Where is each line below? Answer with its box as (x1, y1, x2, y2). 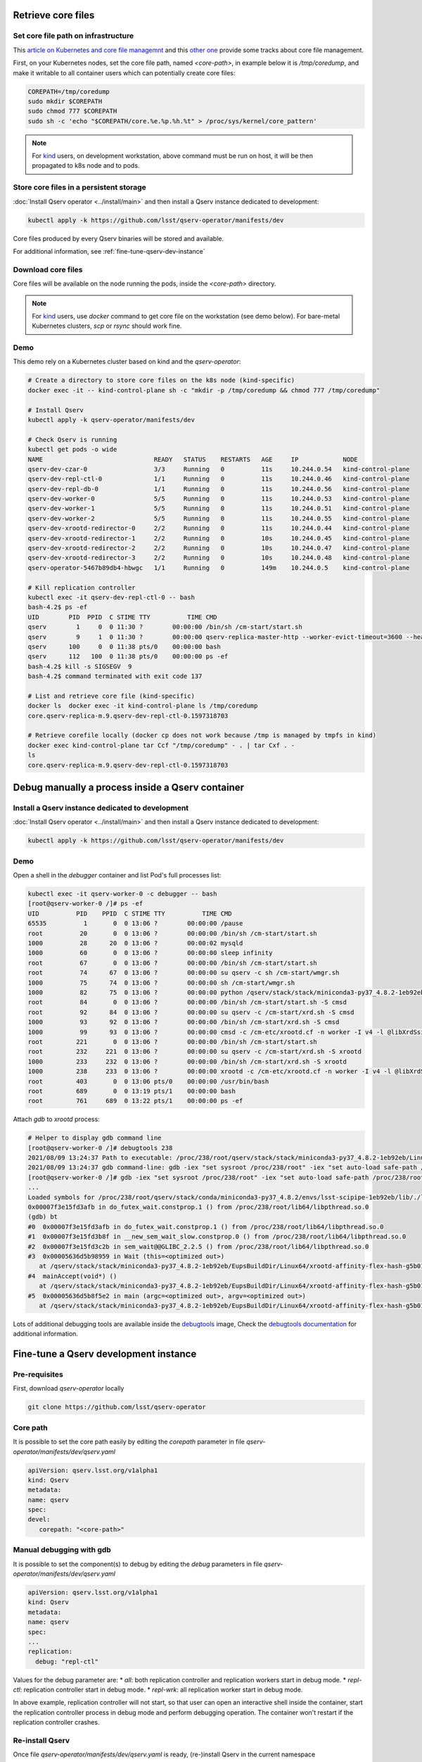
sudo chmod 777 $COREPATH (27, 107, 117, 116)
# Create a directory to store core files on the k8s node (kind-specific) (27, 376, 295, 384)
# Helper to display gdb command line (27, 1134, 162, 1142)
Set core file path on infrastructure (13, 31, 134, 41)
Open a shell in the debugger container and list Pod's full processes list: (13, 871, 222, 880)
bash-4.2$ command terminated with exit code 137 (27, 672, 203, 680)
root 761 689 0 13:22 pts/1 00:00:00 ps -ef (27, 1097, 243, 1105)
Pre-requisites (13, 1369, 63, 1379)
